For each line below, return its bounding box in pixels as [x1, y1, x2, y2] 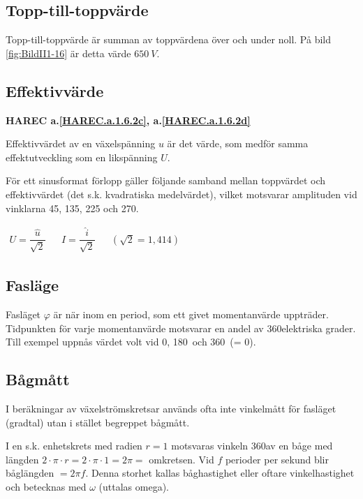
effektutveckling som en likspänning [6, 149, 158, 164]
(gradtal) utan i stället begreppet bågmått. [6, 415, 190, 429]
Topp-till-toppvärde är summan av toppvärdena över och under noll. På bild [6, 32, 332, 47]
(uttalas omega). [98, 479, 170, 494]
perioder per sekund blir [225, 452, 329, 466]
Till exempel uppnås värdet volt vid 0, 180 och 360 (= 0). [6, 334, 256, 349]
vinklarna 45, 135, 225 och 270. [6, 200, 139, 215]
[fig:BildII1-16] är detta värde [6, 45, 131, 60]
